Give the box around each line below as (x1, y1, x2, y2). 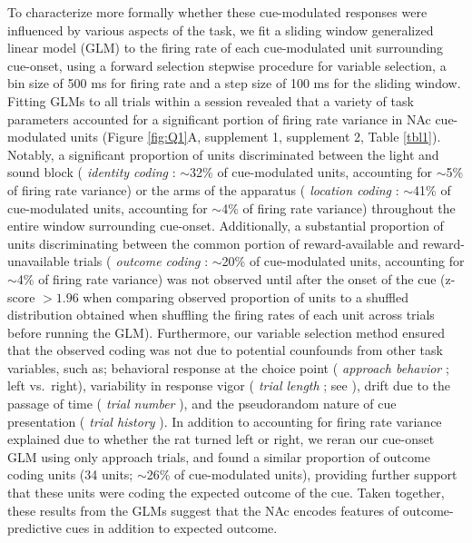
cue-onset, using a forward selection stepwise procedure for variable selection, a (7, 55, 447, 74)
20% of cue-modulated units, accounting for (221, 252, 465, 271)
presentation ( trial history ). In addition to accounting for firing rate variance (7, 411, 442, 430)
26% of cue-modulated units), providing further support (146, 465, 457, 484)
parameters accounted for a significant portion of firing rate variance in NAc (7, 109, 431, 128)
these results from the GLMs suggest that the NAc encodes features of (7, 500, 399, 519)
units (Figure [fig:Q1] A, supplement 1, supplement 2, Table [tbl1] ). (70, 127, 441, 146)
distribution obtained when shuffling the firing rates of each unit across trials (7, 305, 435, 324)
